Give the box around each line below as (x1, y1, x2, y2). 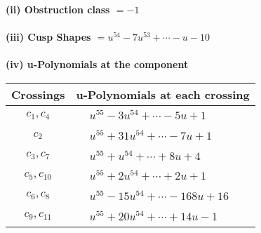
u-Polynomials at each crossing (76, 86, 250, 102)
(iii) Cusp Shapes (6, 29, 91, 44)
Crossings (11, 86, 65, 102)
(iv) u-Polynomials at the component (6, 57, 189, 72)
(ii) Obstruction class (6, 2, 110, 16)
